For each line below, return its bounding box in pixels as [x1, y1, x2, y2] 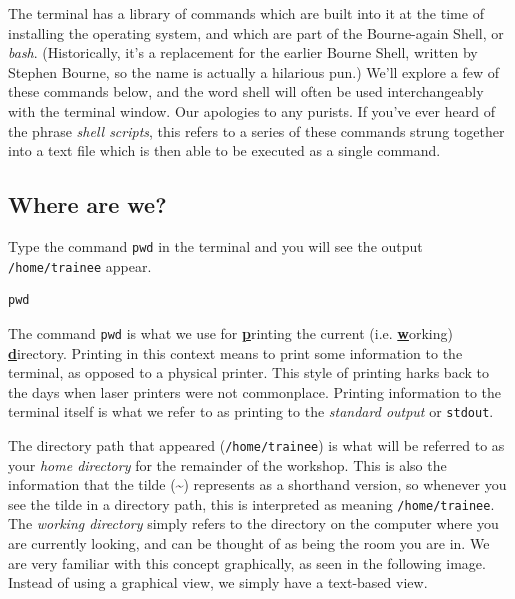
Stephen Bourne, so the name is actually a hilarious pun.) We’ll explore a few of [8, 61, 499, 82]
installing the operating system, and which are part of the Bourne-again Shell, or [8, 22, 504, 43]
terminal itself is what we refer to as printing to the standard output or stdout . [8, 401, 494, 422]
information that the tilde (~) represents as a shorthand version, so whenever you [8, 474, 507, 495]
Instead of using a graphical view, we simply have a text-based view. [8, 572, 428, 593]
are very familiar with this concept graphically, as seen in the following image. [8, 552, 486, 573]
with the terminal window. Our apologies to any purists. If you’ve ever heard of [8, 100, 495, 121]
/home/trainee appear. [8, 255, 152, 276]
